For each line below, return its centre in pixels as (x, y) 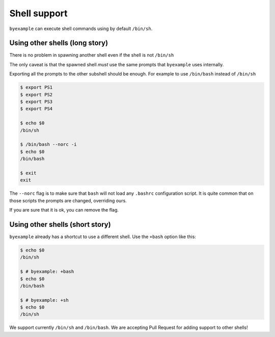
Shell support (39, 13)
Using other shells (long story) (59, 43)
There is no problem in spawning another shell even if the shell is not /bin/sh (92, 55)
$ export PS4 (36, 109)
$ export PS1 (36, 87)
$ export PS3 (36, 102)
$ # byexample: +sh (44, 300)
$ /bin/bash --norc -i (48, 145)
